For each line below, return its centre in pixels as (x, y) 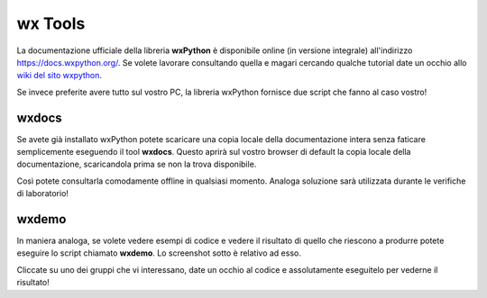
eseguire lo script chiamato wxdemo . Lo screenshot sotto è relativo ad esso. (159, 253)
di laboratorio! (43, 194)
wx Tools (51, 23)
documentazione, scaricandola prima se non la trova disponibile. (137, 164)
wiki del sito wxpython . (60, 76)
